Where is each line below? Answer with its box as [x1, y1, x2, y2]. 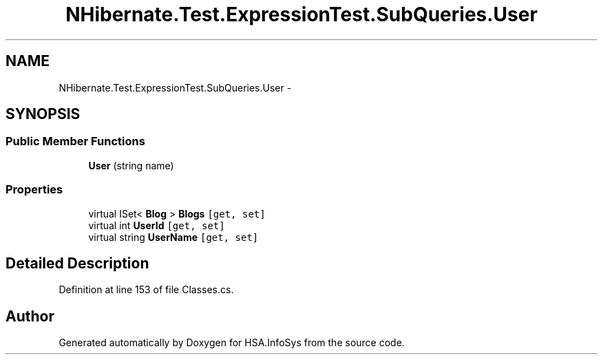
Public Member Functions [6, 134, 145, 149]
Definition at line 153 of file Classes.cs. [59, 284, 234, 296]
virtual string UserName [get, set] [88, 231, 259, 243]
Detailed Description [6, 254, 149, 272]
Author [6, 307, 54, 325]
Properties [6, 182, 63, 197]
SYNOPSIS [6, 105, 81, 123]
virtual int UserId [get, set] [88, 219, 225, 231]
